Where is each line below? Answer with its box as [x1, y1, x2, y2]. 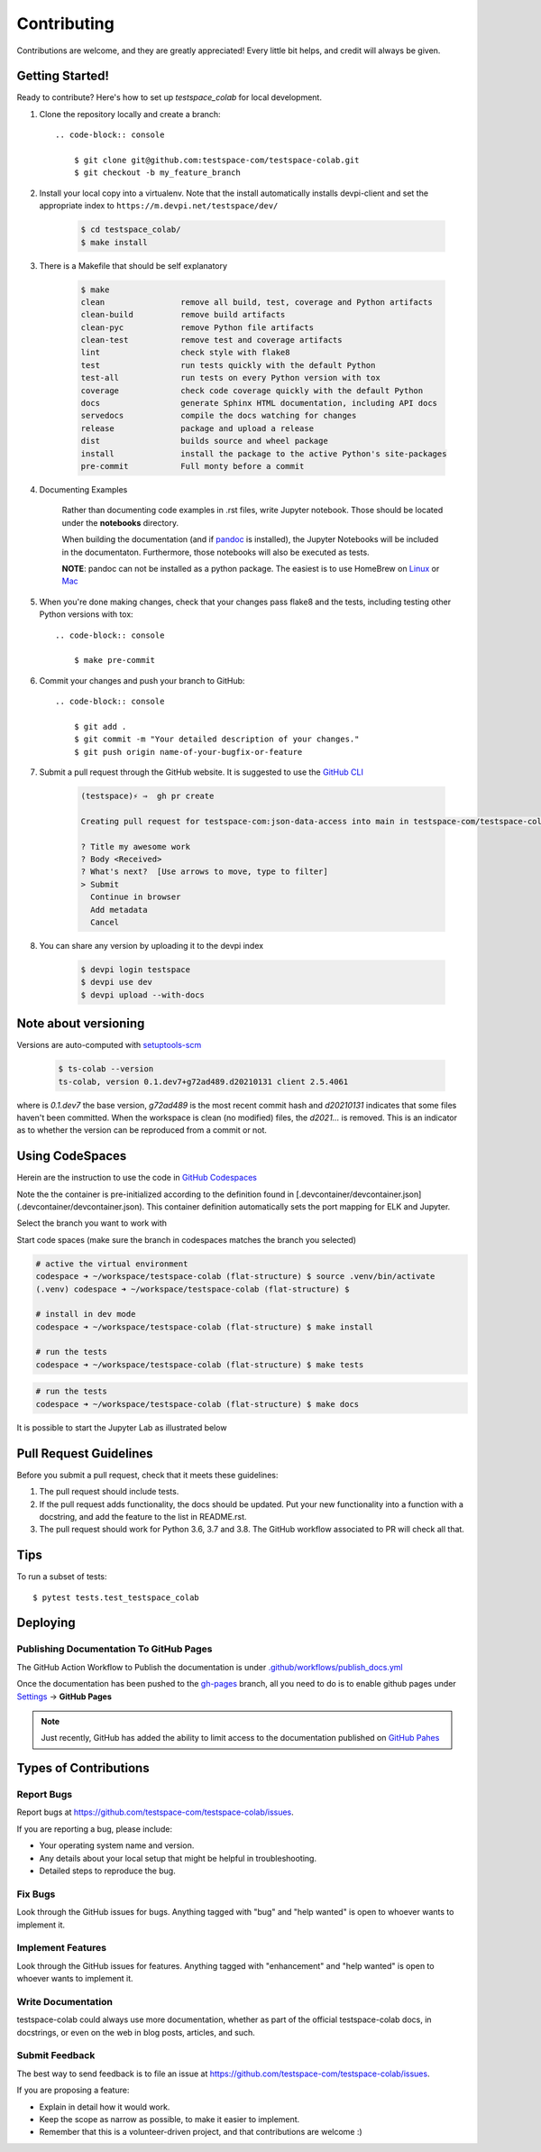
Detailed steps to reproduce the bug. [39, 1865, 176, 1876]
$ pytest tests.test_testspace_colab [32, 1592, 200, 1603]
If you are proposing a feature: [16, 2084, 130, 2096]
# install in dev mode [35, 1309, 136, 1320]
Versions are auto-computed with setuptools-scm [16, 1040, 202, 1051]
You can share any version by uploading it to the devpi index [39, 940, 264, 951]
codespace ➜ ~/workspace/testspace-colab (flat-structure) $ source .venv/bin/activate [35, 1272, 436, 1282]
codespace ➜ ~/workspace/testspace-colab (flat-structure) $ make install [35, 1321, 374, 1332]
